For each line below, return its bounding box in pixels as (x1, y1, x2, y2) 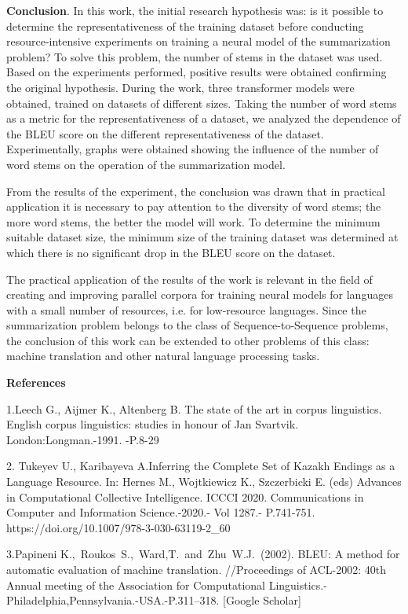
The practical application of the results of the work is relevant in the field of (6, 270, 373, 287)
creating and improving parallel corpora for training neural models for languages (6, 286, 393, 303)
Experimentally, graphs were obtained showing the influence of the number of (6, 141, 379, 157)
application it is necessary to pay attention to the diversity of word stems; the (6, 198, 381, 215)
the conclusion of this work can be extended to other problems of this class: (6, 332, 370, 348)
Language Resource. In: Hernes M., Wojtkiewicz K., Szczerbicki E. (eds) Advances (6, 473, 402, 490)
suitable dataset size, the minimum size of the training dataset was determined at (6, 229, 399, 245)
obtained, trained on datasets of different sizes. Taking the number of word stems (6, 94, 397, 111)
